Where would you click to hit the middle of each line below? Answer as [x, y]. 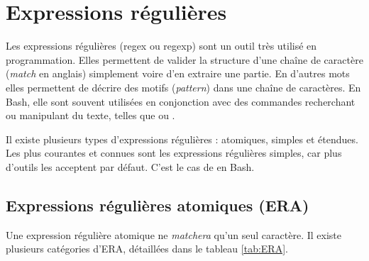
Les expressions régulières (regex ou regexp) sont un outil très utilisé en [161, 46]
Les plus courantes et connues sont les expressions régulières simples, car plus [174, 153]
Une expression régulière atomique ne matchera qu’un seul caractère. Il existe [174, 234]
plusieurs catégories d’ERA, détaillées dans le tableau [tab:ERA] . [147, 249]
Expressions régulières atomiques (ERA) [158, 205]
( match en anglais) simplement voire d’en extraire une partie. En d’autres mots [178, 73]
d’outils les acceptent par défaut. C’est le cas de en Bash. [130, 166]
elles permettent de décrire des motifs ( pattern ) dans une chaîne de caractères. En [183, 87]
